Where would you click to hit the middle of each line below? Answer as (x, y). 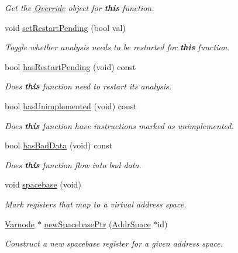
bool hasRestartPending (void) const (70, 66)
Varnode (20, 223)
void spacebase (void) (43, 184)
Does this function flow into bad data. (73, 164)
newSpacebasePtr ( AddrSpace (97, 223)
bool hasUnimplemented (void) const (71, 105)
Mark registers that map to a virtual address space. (96, 204)
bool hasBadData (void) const (59, 145)
